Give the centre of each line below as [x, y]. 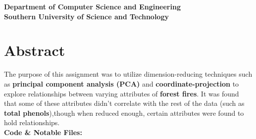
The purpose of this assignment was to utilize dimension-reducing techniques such [128, 74]
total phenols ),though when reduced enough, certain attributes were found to [124, 113]
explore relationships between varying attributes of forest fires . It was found [122, 93]
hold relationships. [32, 122]
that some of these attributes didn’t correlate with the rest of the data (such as [124, 103]
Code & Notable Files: [43, 132]
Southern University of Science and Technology [86, 16]
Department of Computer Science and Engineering [92, 6]
